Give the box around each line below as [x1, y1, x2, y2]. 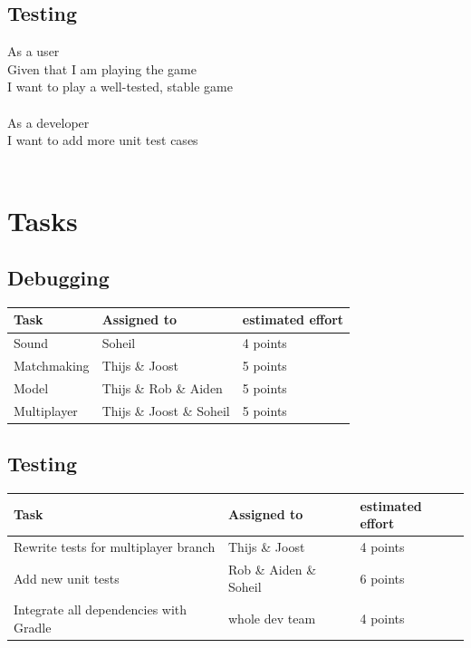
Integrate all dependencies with [14, 600, 187, 619]
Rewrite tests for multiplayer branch [14, 537, 216, 556]
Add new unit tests [14, 568, 120, 587]
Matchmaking [14, 356, 90, 375]
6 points [360, 568, 405, 587]
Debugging [7, 264, 110, 292]
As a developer [7, 112, 90, 131]
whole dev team [228, 609, 316, 628]
